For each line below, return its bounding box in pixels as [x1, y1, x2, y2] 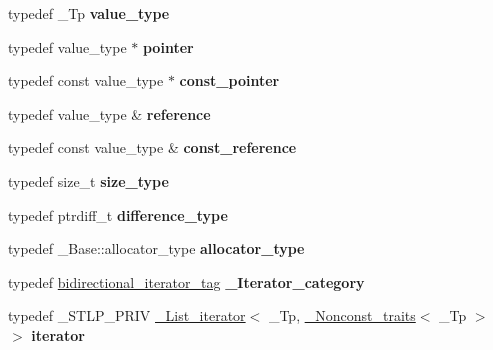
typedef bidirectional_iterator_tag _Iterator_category [8, 271, 365, 292]
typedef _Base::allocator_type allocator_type [8, 238, 305, 259]
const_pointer [179, 70, 280, 91]
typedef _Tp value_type [8, 3, 170, 23]
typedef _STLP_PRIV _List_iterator [8, 305, 246, 326]
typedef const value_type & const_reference [8, 137, 297, 158]
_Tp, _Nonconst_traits [268, 305, 416, 326]
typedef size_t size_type [8, 170, 169, 191]
